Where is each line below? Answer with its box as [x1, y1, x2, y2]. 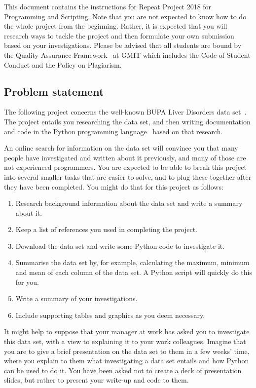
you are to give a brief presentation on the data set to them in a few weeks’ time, [4, 346, 250, 356]
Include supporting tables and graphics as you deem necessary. [15, 310, 205, 320]
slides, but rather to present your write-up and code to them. [4, 375, 189, 385]
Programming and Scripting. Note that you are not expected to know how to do [4, 11, 247, 21]
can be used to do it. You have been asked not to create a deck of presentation [4, 365, 242, 375]
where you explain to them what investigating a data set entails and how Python [4, 355, 249, 366]
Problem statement [4, 83, 104, 99]
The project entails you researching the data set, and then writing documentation [4, 116, 251, 126]
